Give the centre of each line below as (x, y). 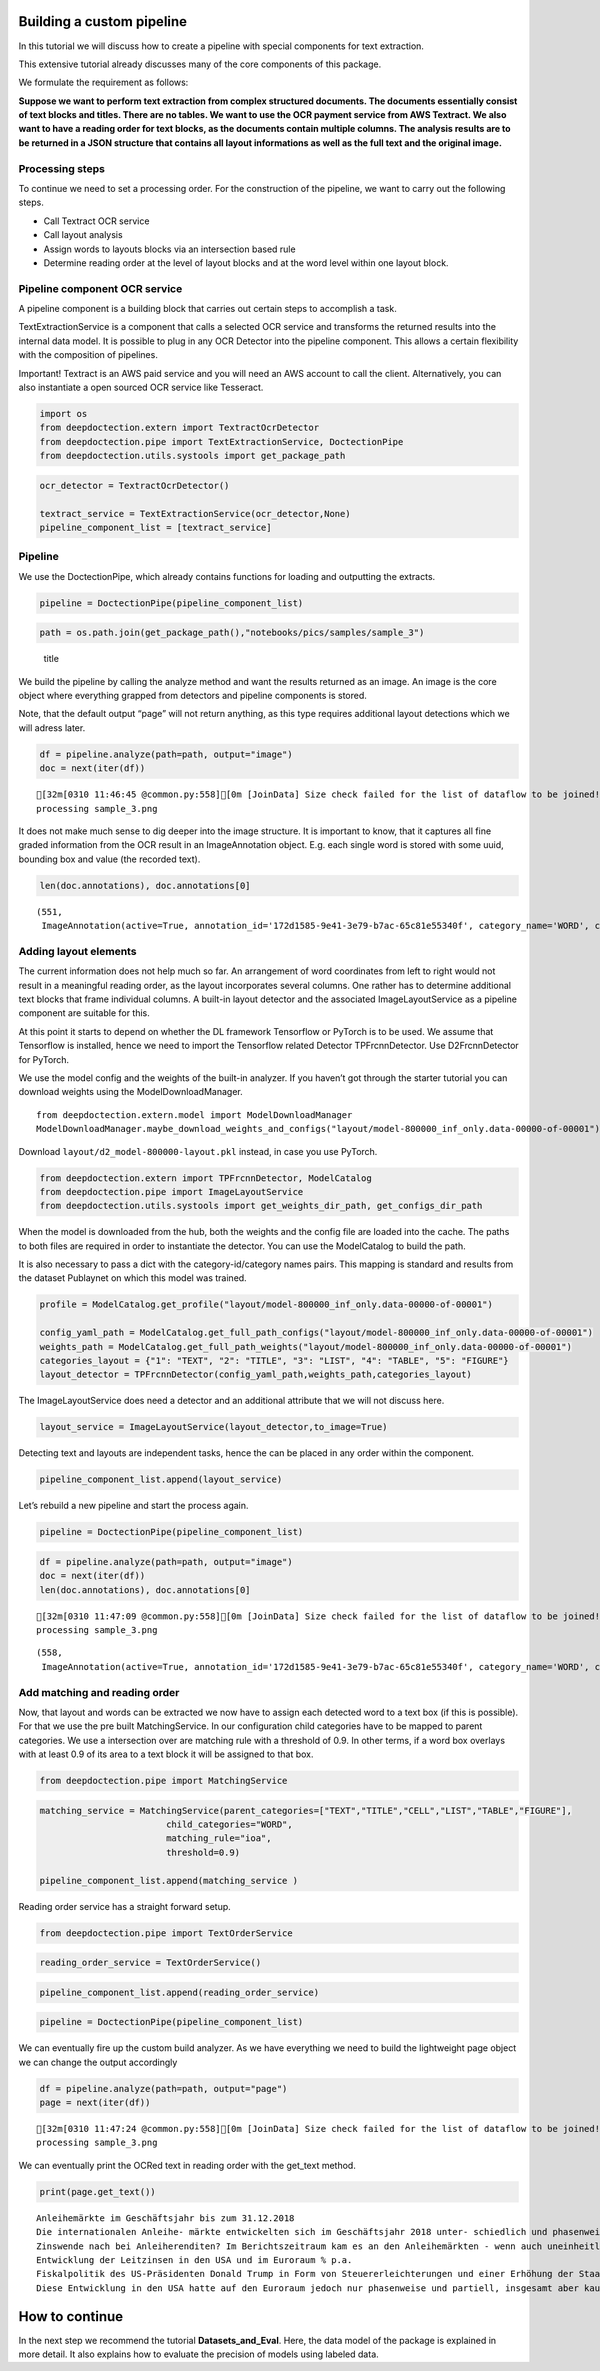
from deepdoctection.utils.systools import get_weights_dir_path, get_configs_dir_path (261, 1206)
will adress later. (52, 727)
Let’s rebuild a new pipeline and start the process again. (133, 1506)
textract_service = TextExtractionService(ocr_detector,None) (195, 513)
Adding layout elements (77, 951)
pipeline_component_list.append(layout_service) (161, 1479)
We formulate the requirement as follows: (103, 82)
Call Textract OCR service (96, 221)
